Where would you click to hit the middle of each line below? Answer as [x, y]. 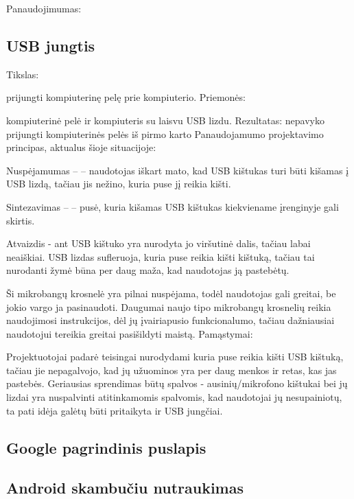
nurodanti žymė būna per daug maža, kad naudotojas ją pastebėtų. [148, 270]
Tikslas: [23, 74]
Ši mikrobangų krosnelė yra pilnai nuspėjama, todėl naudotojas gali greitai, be [171, 293]
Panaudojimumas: [44, 8]
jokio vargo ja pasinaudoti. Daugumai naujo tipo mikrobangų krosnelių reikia [169, 306]
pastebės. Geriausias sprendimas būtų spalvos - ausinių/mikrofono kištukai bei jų [177, 383]
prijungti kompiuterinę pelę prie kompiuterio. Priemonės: [126, 97]
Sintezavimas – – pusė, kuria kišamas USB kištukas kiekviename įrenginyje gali [173, 206]
